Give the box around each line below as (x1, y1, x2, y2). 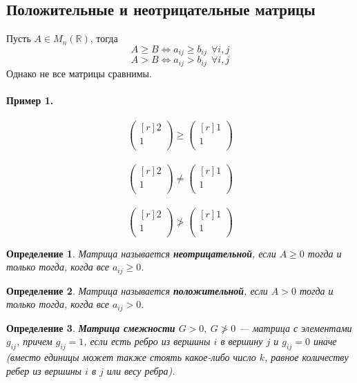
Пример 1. (6, 92, 54, 107)
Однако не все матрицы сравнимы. (6, 66, 152, 80)
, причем (16, 334, 52, 348)
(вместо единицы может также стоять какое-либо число (6, 350, 256, 364)
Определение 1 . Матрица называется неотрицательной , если (6, 246, 276, 260)
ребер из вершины (6, 363, 82, 377)
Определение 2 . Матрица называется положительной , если (6, 283, 268, 297)
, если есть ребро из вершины (84, 334, 211, 348)
